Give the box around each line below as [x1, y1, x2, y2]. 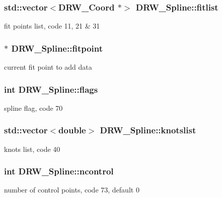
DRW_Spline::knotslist [100, 124, 196, 136]
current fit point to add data [4, 62, 92, 72]
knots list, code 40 [4, 143, 60, 154]
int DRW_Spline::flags [4, 83, 98, 95]
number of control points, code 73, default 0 [4, 184, 139, 195]
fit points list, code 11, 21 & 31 [4, 21, 100, 31]
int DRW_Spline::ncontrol [4, 165, 114, 177]
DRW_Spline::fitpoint [11, 42, 103, 54]
